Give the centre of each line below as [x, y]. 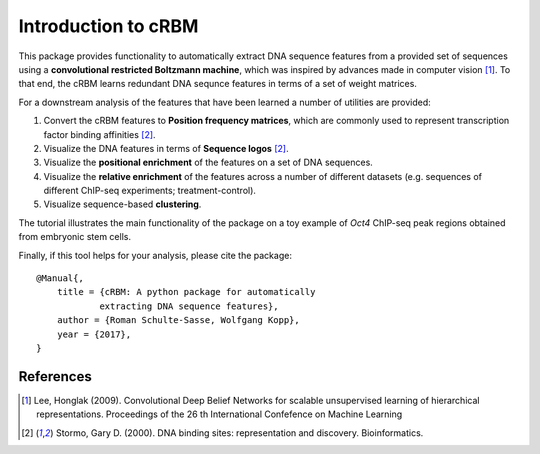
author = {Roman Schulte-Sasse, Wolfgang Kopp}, [178, 320]
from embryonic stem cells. [75, 237]
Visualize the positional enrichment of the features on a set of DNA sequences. [208, 162]
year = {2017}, [94, 334]
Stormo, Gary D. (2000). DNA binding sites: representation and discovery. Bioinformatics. [239, 432]
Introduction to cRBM [108, 26]
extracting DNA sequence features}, [189, 306]
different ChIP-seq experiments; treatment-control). [150, 191]
